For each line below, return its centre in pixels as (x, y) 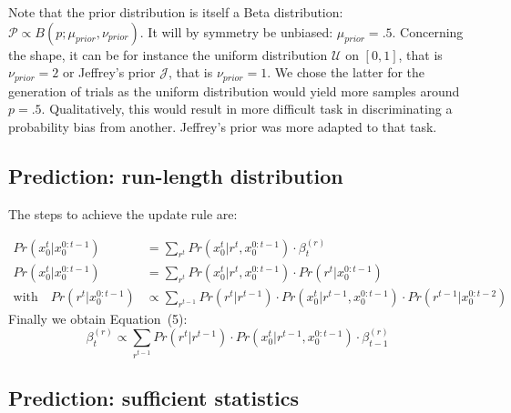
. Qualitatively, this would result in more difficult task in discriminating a (247, 109)
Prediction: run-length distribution (176, 175)
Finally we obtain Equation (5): (98, 318)
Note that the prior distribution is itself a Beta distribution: (176, 12)
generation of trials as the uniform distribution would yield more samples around (234, 91)
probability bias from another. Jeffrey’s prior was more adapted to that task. (223, 126)
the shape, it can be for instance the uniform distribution (168, 54)
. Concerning (428, 31)
